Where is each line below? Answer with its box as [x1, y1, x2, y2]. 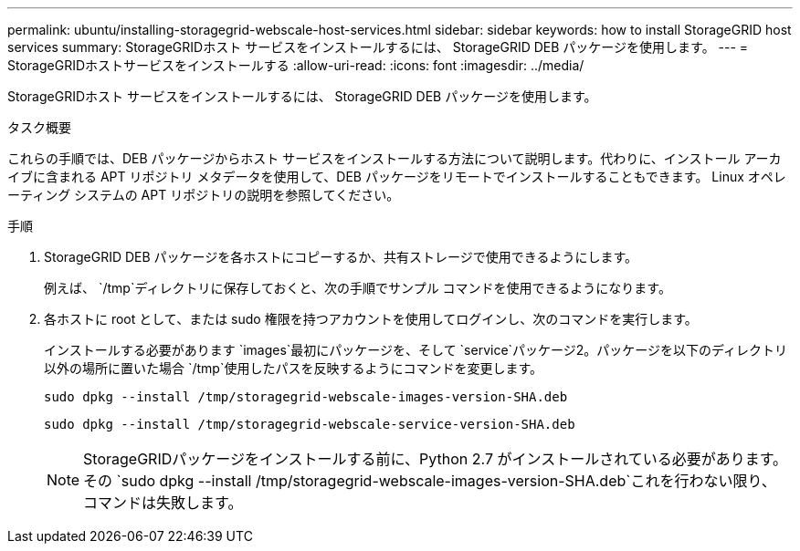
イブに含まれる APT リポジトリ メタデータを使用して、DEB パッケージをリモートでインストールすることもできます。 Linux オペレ [7, 169, 786, 184]
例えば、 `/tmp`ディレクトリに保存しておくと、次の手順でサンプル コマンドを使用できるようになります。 [44, 280, 671, 296]
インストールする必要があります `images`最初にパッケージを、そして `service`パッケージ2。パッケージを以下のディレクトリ [44, 342, 788, 358]
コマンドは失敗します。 [83, 494, 243, 512]
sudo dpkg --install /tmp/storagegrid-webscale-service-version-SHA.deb [44, 417, 575, 431]
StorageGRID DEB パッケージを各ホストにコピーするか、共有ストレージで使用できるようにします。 [44, 249, 638, 265]
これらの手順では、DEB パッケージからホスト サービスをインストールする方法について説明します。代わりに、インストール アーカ [7, 151, 782, 166]
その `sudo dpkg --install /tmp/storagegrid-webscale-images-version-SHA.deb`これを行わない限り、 [83, 472, 776, 490]
